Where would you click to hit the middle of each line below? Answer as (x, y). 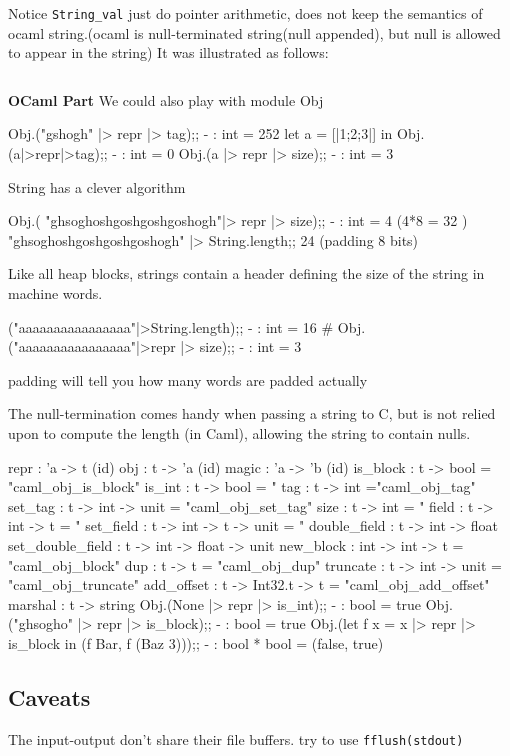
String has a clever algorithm (97, 186)
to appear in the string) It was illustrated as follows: (168, 52)
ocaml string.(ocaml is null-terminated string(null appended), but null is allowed (254, 32)
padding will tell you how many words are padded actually (188, 379)
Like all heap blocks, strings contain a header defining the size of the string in (246, 273)
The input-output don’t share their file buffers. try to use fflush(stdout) (236, 738)
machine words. (55, 293)
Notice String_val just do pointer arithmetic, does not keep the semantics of (245, 13)
